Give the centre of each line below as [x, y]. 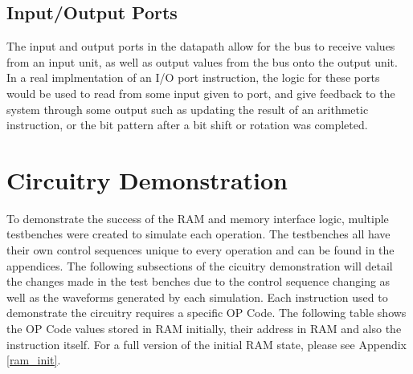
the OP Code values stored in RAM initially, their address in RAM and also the [204, 329]
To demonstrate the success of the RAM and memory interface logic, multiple [198, 218]
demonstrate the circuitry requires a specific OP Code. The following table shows [206, 313]
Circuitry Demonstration [147, 179]
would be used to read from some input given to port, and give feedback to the [201, 93]
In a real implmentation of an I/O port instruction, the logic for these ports [193, 77]
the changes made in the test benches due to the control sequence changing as [198, 281]
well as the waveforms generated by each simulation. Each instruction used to [197, 297]
